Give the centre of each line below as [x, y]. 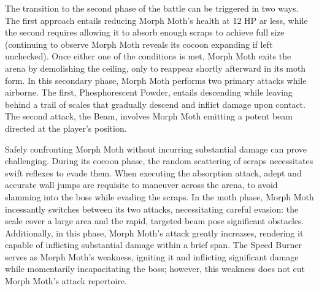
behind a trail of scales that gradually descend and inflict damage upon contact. [155, 104]
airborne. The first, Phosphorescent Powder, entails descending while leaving [149, 92]
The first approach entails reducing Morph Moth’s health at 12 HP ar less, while [156, 20]
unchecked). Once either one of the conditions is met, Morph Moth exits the [148, 56]
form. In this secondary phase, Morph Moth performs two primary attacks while [156, 80]
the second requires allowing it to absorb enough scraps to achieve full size [145, 32]
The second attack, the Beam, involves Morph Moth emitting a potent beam [149, 116]
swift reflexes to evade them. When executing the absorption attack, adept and [153, 172]
